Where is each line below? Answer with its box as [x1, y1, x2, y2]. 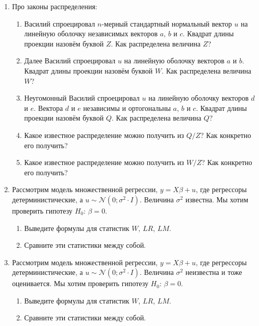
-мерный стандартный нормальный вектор [101, 18, 232, 29]
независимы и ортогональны [83, 102, 171, 113]
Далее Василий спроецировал [24, 55, 116, 66]
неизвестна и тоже [185, 267, 242, 277]
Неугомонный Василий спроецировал [24, 92, 140, 103]
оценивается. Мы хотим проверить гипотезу [12, 278, 148, 289]
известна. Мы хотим [185, 194, 248, 204]
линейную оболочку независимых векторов [24, 28, 158, 39]
